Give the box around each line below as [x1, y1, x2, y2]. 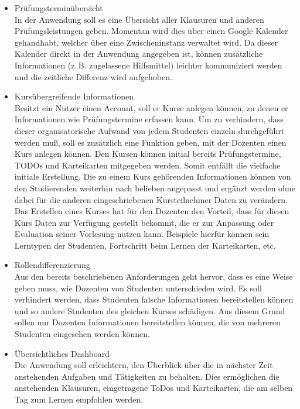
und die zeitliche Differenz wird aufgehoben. [14, 70, 172, 83]
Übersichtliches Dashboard [14, 347, 110, 359]
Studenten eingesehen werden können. [14, 328, 150, 340]
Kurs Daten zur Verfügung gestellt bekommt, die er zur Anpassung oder [14, 216, 274, 228]
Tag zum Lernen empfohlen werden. [14, 393, 144, 405]
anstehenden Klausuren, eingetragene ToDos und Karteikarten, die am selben [14, 381, 293, 394]
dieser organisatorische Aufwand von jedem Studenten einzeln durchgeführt [14, 124, 285, 136]
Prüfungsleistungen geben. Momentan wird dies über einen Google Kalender [14, 25, 288, 37]
